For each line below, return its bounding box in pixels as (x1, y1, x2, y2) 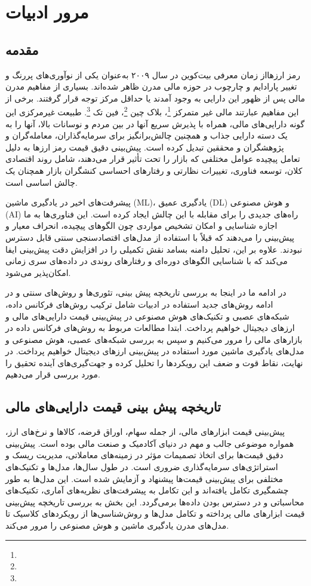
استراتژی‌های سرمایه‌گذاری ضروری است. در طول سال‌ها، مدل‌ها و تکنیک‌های (5, 461, 278, 473)
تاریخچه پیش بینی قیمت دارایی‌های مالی (5, 397, 221, 416)
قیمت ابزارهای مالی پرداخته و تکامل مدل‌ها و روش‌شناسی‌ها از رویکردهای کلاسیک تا (5, 507, 305, 520)
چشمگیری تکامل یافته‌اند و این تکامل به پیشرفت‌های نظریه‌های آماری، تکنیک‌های (5, 484, 289, 496)
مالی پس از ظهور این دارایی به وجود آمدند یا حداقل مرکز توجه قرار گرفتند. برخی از (5, 91, 306, 104)
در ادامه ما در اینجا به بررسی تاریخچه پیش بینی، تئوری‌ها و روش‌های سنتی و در (5, 286, 287, 299)
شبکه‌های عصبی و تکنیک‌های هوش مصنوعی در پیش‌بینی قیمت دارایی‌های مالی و (5, 309, 290, 322)
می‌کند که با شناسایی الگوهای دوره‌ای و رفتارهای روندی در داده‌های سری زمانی (5, 254, 288, 267)
